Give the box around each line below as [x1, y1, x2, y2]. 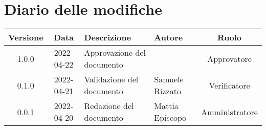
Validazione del [84, 73, 139, 85]
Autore [154, 31, 183, 44]
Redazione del [84, 100, 134, 112]
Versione [8, 31, 43, 44]
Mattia [154, 100, 179, 112]
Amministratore [201, 105, 258, 118]
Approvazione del [84, 47, 146, 59]
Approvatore [207, 52, 252, 64]
